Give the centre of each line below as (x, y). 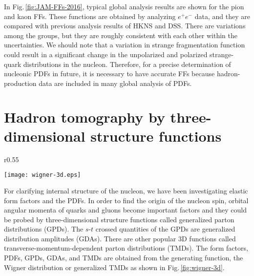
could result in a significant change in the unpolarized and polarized (106, 54)
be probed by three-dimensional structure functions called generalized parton (119, 219)
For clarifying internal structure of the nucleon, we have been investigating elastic (126, 190)
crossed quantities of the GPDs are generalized (165, 229)
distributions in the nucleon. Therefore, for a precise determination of (127, 64)
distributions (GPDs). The (44, 229)
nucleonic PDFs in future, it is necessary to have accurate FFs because (109, 74)
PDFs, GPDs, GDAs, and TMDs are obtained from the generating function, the (124, 258)
